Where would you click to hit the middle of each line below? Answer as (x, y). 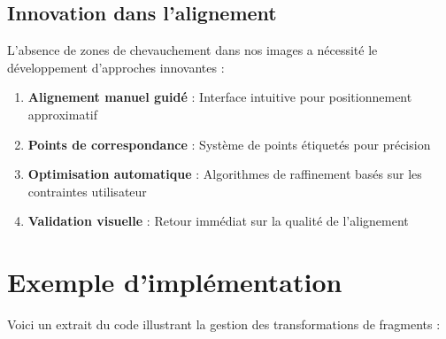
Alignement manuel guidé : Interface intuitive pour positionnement (220, 97)
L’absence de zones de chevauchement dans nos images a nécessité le (192, 50)
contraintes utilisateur (87, 191)
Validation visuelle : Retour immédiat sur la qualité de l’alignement (218, 221)
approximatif (63, 114)
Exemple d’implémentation (175, 282)
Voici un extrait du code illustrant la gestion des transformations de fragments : (224, 324)
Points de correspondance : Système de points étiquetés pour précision (229, 144)
